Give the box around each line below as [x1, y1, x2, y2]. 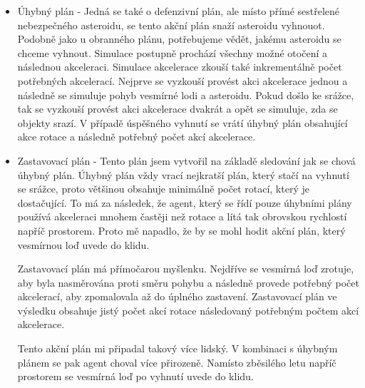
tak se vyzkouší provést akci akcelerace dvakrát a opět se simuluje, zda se [17, 101, 338, 116]
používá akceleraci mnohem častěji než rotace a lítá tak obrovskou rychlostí [17, 209, 347, 224]
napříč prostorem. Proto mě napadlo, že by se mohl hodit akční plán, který [17, 223, 346, 238]
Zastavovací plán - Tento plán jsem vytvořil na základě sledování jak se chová [17, 153, 356, 168]
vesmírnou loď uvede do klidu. [17, 237, 150, 252]
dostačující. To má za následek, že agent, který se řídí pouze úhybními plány [17, 195, 352, 210]
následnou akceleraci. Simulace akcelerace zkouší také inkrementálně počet [17, 59, 342, 74]
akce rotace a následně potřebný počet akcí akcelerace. [17, 129, 256, 144]
